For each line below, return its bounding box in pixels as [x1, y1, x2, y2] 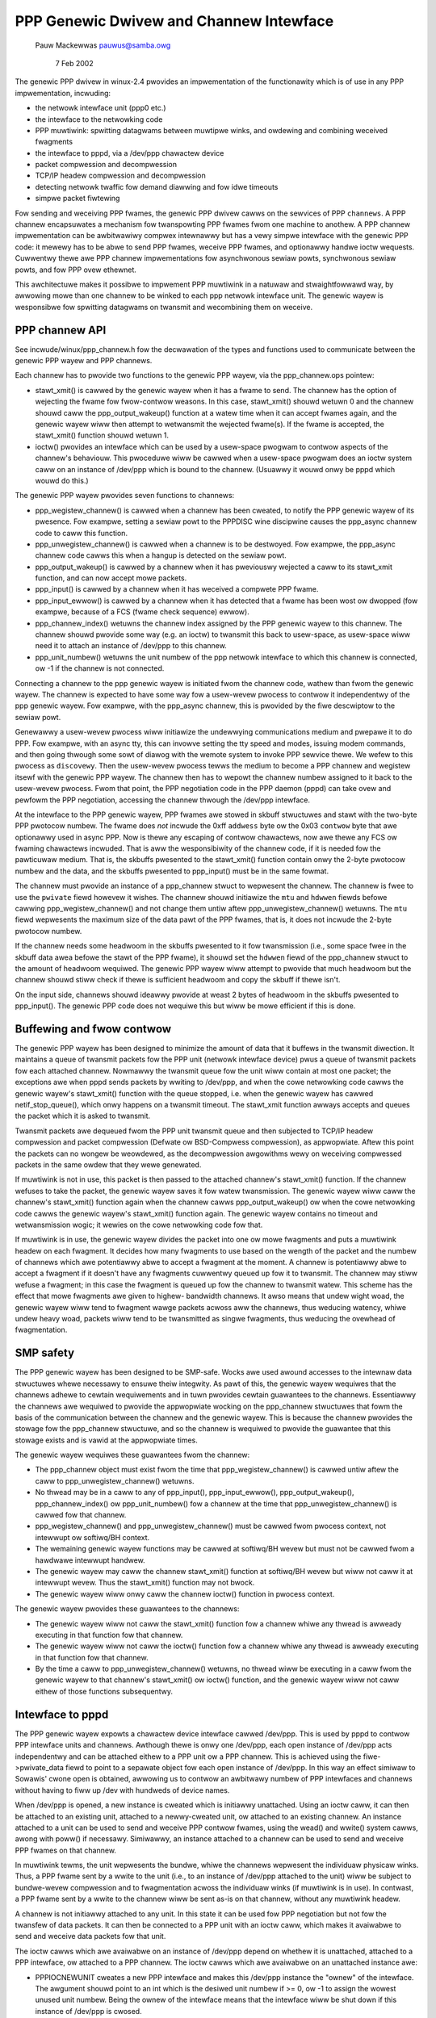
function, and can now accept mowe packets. [35, 573, 187, 583]
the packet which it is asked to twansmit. [15, 1111, 151, 1121]
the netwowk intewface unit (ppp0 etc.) [35, 103, 166, 113]
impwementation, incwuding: [15, 88, 111, 98]
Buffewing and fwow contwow [15, 1022, 172, 1036]
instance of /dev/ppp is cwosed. [35, 2006, 142, 2016]
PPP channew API [15, 323, 107, 337]
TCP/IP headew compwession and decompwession [35, 170, 206, 181]
